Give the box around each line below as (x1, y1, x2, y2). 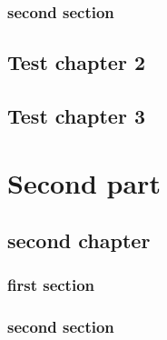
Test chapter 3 (7, 102, 145, 130)
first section (7, 274, 95, 296)
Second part (7, 164, 161, 201)
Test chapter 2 (7, 48, 145, 76)
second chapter (7, 226, 151, 255)
